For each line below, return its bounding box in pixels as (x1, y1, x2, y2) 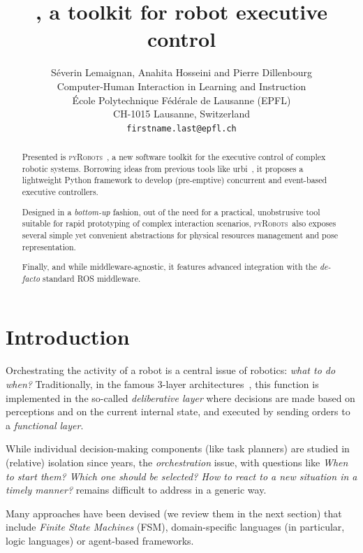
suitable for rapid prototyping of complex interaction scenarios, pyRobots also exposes (22, 217, 336, 229)
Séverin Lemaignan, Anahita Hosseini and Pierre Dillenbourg (51, 65, 312, 80)
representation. (22, 240, 76, 252)
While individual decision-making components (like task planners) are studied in (6, 441, 350, 456)
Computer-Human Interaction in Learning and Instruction (57, 78, 306, 93)
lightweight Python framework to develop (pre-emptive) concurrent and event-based (22, 174, 327, 186)
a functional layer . (6, 417, 84, 432)
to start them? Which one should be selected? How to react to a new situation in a (6, 468, 357, 483)
